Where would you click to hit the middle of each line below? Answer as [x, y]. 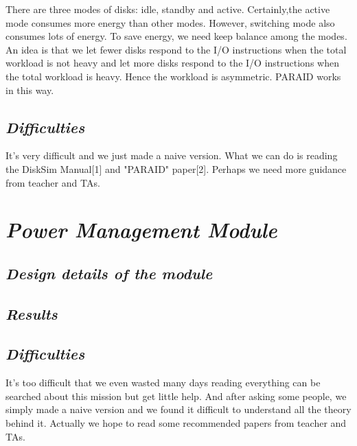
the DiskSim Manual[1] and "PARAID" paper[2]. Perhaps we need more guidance [176, 168]
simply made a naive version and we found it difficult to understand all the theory [178, 409]
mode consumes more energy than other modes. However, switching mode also [170, 22]
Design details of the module [109, 273]
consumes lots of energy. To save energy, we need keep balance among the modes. [176, 36]
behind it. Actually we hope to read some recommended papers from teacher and [176, 423]
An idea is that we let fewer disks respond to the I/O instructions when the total [176, 49]
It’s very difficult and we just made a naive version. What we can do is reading [172, 155]
